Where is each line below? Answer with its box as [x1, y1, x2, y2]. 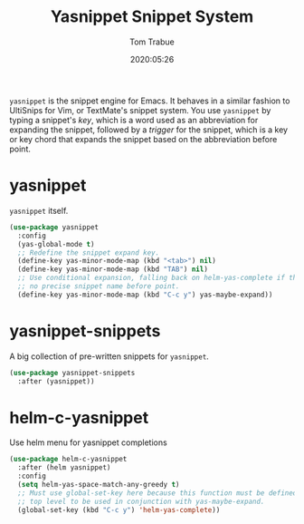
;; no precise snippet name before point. [17, 282, 180, 291]
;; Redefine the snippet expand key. [17, 247, 160, 257]
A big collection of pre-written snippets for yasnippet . [9, 351, 210, 362]
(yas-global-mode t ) [17, 239, 95, 248]
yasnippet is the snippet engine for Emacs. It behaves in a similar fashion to [9, 95, 290, 106]
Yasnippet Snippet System [50, 6, 254, 27]
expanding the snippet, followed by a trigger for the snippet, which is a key [9, 124, 288, 135]
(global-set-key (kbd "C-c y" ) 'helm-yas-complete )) [17, 505, 221, 514]
